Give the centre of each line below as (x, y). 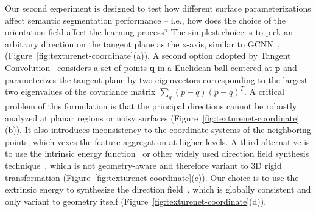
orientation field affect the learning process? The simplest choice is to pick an (149, 32)
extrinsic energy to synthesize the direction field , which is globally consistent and (158, 189)
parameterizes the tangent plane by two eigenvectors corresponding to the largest (156, 79)
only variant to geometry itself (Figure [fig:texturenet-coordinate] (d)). (136, 201)
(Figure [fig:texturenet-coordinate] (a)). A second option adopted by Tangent (148, 56)
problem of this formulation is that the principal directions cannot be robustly (151, 105)
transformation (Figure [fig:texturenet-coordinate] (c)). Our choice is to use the (152, 177)
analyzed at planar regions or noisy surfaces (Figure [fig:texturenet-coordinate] (152, 118)
